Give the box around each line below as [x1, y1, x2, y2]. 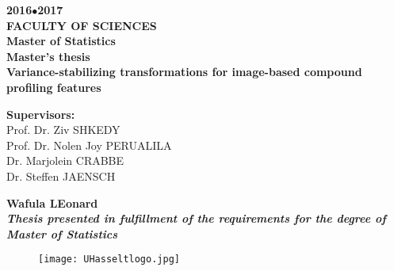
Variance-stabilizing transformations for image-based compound [6, 63, 362, 80]
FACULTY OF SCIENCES [6, 17, 157, 33]
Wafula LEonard [6, 194, 98, 211]
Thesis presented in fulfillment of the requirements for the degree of [6, 210, 386, 227]
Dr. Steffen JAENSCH [6, 167, 116, 184]
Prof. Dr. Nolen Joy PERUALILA [6, 136, 172, 153]
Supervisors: [6, 105, 75, 122]
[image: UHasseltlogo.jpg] [38, 254, 180, 265]
